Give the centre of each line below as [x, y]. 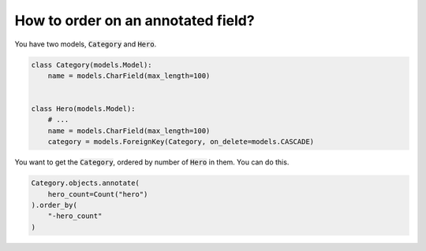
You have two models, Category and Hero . [86, 44]
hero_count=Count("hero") [98, 194]
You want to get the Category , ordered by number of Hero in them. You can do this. [152, 162]
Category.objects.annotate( [85, 183]
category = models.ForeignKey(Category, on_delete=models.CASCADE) [181, 142]
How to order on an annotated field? [135, 20]
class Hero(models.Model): [83, 109]
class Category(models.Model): [92, 65]
